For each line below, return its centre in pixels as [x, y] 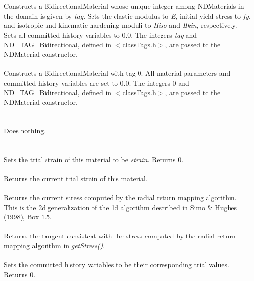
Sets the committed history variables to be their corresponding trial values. [116, 265]
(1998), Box [22, 217]
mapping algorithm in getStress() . [55, 246]
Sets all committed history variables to [62, 34]
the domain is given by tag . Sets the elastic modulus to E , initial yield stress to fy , [127, 15]
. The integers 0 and [159, 82]
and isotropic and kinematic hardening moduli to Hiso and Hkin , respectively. [121, 25]
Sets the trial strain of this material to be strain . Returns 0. [94, 159]
